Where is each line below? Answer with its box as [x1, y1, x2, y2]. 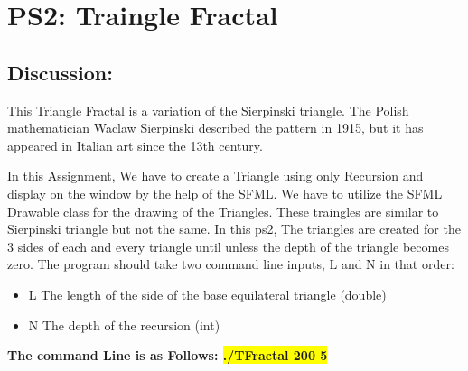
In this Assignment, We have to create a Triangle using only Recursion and [7, 166, 424, 185]
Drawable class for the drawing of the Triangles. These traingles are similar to [7, 201, 439, 220]
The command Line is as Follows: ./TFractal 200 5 [7, 346, 328, 365]
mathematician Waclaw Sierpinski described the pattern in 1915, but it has [7, 118, 424, 137]
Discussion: [7, 58, 113, 86]
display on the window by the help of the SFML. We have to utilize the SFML [7, 183, 443, 202]
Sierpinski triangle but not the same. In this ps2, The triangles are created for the [7, 219, 461, 238]
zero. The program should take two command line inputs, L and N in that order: [7, 255, 454, 274]
